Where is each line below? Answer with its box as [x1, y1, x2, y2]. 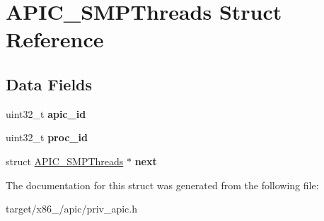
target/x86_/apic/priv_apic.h [6, 201, 138, 216]
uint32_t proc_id [6, 130, 88, 145]
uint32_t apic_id [6, 106, 86, 121]
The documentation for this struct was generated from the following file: [6, 177, 319, 192]
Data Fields [6, 73, 93, 95]
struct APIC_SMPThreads [6, 153, 124, 168]
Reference [6, 25, 104, 54]
